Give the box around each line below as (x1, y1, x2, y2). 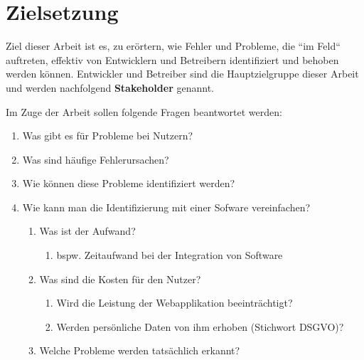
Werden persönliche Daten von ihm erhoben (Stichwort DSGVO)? (56, 319, 344, 334)
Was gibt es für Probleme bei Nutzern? (22, 128, 193, 143)
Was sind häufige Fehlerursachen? (22, 152, 169, 166)
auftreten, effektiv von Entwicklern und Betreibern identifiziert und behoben (6, 52, 339, 67)
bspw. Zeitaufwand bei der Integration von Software (56, 248, 283, 263)
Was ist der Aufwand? (39, 223, 136, 238)
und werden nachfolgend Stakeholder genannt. (6, 80, 214, 95)
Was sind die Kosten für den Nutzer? (39, 271, 201, 286)
